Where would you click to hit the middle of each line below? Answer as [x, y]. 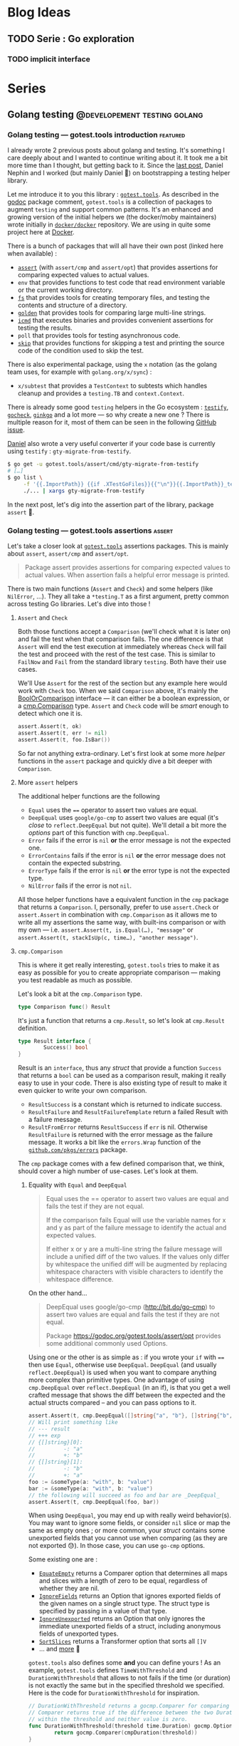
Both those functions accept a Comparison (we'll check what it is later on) [124, 632]
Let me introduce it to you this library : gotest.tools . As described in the [113, 194]
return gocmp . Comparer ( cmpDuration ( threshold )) [126, 1732]
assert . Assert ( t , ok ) [50, 727]
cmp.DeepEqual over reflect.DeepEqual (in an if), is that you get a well [129, 1388]
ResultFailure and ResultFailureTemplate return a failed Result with [128, 1112]
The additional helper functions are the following [89, 796]
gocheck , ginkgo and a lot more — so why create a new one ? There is [108, 415]
